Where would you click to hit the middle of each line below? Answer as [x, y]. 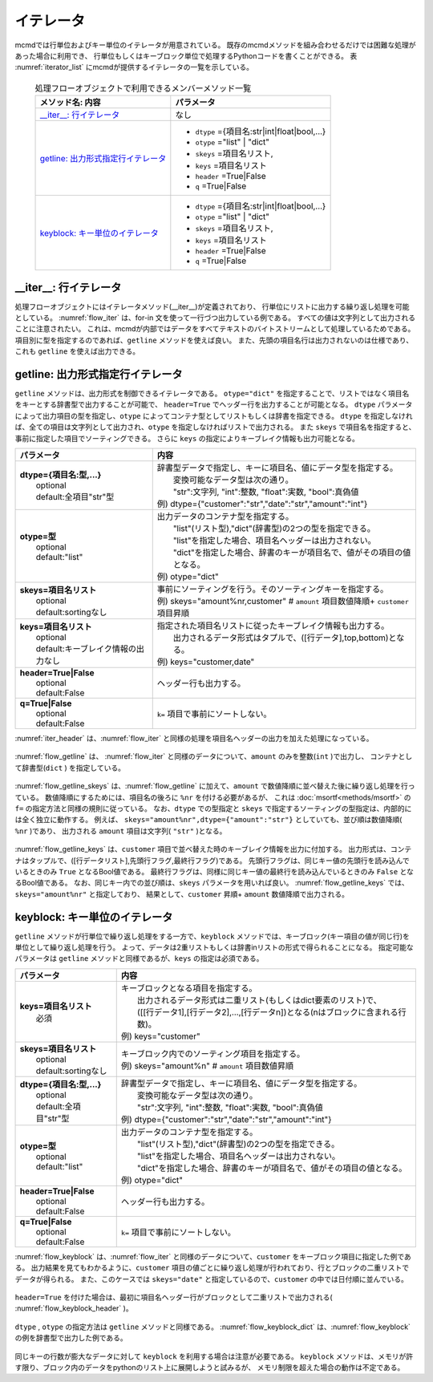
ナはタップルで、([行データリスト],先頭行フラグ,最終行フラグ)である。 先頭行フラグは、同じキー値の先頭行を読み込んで [212, 860]
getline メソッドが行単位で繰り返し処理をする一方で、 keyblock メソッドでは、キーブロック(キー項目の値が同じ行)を [212, 936]
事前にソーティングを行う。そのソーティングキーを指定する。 [273, 590]
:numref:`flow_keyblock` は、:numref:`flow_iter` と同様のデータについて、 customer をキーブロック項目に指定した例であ [213, 1256]
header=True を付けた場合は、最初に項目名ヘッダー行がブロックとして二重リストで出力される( [174, 1297]
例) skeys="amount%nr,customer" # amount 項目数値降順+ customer [283, 602]
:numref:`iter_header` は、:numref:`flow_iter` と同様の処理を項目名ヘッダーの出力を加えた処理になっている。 [194, 739]
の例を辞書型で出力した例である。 [71, 1338]
